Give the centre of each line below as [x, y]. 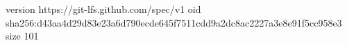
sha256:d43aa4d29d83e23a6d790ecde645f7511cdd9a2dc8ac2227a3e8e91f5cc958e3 [174, 22]
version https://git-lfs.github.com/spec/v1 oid [103, 9]
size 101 [22, 36]
